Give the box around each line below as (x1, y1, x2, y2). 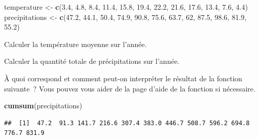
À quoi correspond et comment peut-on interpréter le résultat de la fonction (4, 73, 243, 83)
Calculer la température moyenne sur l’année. (4, 38, 147, 49)
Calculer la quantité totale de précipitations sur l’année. (4, 56, 180, 66)
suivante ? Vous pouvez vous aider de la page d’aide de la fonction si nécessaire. (4, 83, 255, 94)
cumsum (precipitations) (4, 100, 82, 111)
